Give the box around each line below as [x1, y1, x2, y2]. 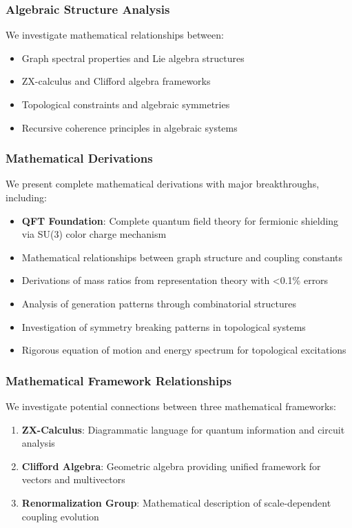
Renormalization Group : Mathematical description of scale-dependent [21, 495, 331, 509]
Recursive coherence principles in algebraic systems [21, 120, 238, 134]
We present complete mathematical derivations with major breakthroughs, [6, 176, 320, 191]
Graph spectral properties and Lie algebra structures [21, 50, 245, 65]
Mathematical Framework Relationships [6, 372, 232, 389]
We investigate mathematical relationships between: [6, 28, 224, 42]
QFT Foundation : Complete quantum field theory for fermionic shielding [21, 213, 339, 227]
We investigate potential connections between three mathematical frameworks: [6, 398, 336, 413]
